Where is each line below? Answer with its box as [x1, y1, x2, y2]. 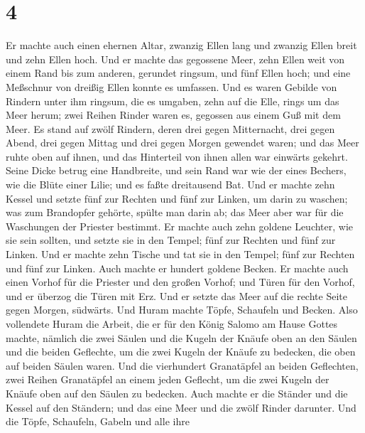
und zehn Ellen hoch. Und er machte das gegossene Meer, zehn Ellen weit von [6, 51, 345, 66]
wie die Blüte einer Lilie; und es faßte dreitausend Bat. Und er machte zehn [6, 177, 335, 192]
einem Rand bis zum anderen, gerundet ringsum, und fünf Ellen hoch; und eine [6, 65, 351, 80]
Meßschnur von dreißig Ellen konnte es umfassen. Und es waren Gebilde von [6, 79, 337, 94]
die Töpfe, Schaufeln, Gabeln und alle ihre [6, 414, 190, 429]
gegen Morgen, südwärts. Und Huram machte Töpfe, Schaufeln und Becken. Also [6, 302, 358, 317]
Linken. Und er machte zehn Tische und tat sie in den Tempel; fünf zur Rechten [6, 247, 355, 262]
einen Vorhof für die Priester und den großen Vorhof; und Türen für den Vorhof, [6, 274, 355, 289]
